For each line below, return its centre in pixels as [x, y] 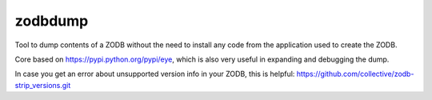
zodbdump [52, 21]
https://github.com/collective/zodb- [355, 74]
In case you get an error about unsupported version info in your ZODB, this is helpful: [155, 74]
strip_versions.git [43, 85]
